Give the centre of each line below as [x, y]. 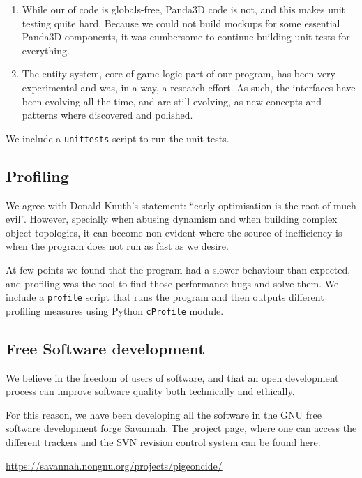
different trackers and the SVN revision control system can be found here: [163, 442]
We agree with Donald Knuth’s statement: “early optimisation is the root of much [181, 205]
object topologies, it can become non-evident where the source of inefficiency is [174, 232]
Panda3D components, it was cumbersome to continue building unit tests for [186, 37]
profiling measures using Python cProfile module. [115, 310]
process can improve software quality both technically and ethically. [150, 391]
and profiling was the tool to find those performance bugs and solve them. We [172, 283]
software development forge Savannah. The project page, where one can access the [181, 428]
